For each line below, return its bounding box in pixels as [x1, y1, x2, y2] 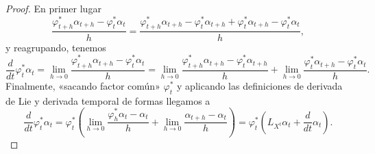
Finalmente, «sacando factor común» [5, 79, 160, 92]
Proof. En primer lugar [5, 1, 101, 15]
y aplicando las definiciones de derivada [177, 79, 343, 92]
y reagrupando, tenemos [5, 40, 106, 54]
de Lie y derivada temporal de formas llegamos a [5, 93, 210, 107]
